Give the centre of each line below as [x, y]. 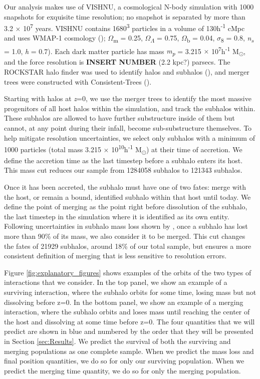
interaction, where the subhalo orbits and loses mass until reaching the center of [127, 312]
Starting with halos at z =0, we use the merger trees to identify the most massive [128, 98]
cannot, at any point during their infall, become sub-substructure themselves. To [128, 127]
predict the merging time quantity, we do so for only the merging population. [122, 370]
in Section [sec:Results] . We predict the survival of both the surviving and [117, 341]
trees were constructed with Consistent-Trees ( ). [78, 81]
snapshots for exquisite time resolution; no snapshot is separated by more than [125, 16]
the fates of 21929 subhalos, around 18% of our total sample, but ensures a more [128, 246]
